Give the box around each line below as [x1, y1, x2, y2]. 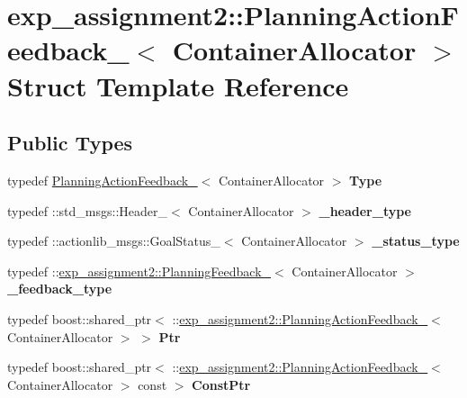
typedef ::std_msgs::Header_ [7, 201, 167, 220]
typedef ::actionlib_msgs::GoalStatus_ [7, 231, 220, 250]
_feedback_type [7, 279, 112, 298]
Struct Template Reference [7, 67, 349, 104]
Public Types [7, 129, 133, 157]
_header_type [319, 201, 411, 220]
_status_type [372, 231, 460, 250]
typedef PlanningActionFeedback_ [7, 170, 198, 189]
